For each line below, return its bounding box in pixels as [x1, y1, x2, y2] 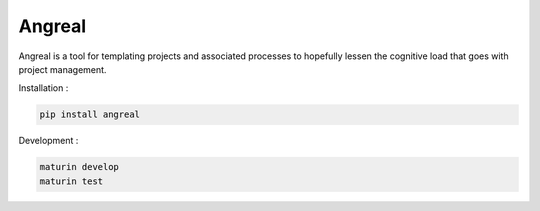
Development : [18, 135, 79, 147]
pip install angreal [39, 109, 140, 120]
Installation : [18, 82, 69, 94]
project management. [18, 63, 107, 75]
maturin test [39, 175, 104, 187]
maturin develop [39, 161, 120, 173]
